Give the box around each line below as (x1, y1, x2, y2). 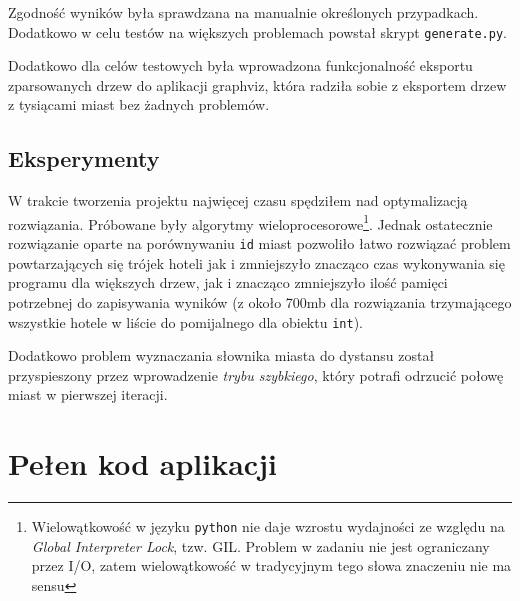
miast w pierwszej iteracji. (8, 384, 168, 405)
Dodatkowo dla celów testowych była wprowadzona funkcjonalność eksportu (8, 55, 473, 76)
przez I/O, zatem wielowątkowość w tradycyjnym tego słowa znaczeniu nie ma (31, 555, 512, 576)
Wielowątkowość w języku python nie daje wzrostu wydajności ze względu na (31, 516, 505, 537)
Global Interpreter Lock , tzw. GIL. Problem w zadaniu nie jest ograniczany (31, 535, 490, 556)
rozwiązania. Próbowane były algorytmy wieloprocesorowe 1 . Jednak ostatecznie (8, 210, 493, 234)
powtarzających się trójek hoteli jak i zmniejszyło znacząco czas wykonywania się (8, 252, 505, 273)
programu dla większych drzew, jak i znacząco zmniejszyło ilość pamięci (8, 272, 448, 293)
